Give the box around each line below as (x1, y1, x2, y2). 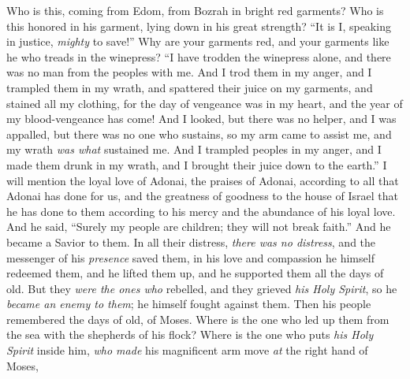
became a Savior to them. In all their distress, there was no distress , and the (6, 233, 376, 250)
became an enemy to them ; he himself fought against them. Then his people (6, 295, 371, 312)
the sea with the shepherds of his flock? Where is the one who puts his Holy (6, 326, 374, 343)
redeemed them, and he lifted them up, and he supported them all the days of (6, 265, 384, 281)
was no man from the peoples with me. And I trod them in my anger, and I (6, 64, 372, 80)
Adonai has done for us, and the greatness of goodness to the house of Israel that (6, 188, 398, 204)
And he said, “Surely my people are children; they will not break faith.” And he (6, 218, 391, 235)
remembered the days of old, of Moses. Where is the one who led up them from (6, 310, 389, 327)
